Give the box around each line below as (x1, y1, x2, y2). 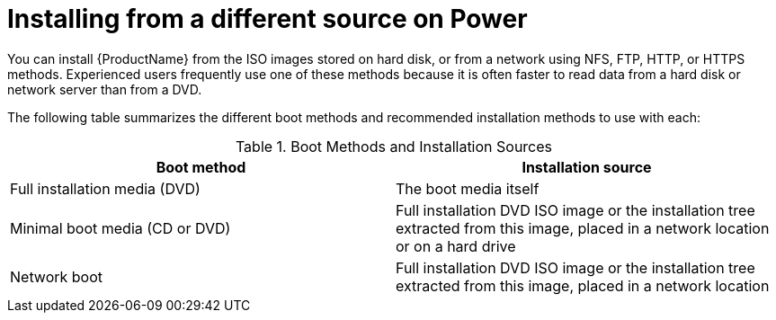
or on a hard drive (396, 236, 516, 255)
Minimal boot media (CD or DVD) (10, 218, 231, 237)
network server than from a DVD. (7, 81, 202, 97)
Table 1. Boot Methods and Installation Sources (235, 137, 553, 156)
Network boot (10, 267, 103, 286)
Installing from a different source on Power (7, 4, 528, 34)
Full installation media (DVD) (10, 179, 201, 198)
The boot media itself (396, 179, 540, 198)
